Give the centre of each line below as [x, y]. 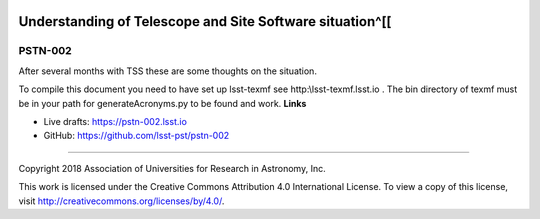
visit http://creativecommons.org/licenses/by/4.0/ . [121, 201]
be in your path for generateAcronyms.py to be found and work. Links [162, 103]
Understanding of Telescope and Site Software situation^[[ [205, 21]
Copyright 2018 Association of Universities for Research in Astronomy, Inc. [172, 168]
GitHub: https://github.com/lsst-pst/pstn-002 [136, 136]
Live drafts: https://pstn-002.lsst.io [115, 121]
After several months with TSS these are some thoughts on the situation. [167, 71]
